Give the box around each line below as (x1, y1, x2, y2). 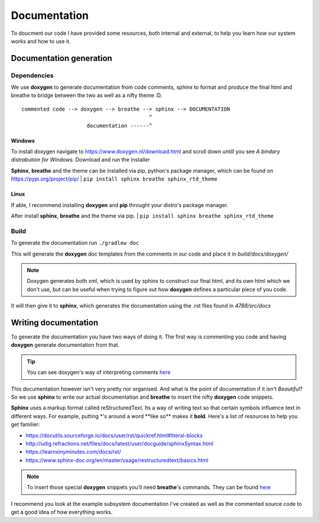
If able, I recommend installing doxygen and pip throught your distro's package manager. (11, 201, 229, 208)
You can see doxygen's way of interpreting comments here (27, 369, 171, 376)
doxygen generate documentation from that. (11, 341, 120, 348)
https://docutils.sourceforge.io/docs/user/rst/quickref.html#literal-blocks (25, 432, 203, 439)
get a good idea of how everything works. (11, 509, 113, 516)
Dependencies (11, 71, 54, 79)
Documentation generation (11, 53, 112, 63)
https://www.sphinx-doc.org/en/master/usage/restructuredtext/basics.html (25, 456, 209, 464)
